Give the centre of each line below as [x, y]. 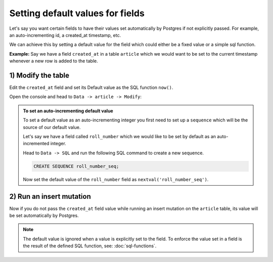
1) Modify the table [39, 75]
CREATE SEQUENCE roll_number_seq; [76, 166]
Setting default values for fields [77, 13]
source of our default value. [52, 127]
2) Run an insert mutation [50, 196]
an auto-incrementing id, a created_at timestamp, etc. [65, 35]
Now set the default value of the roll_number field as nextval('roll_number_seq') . [116, 179]
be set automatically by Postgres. [44, 215]
